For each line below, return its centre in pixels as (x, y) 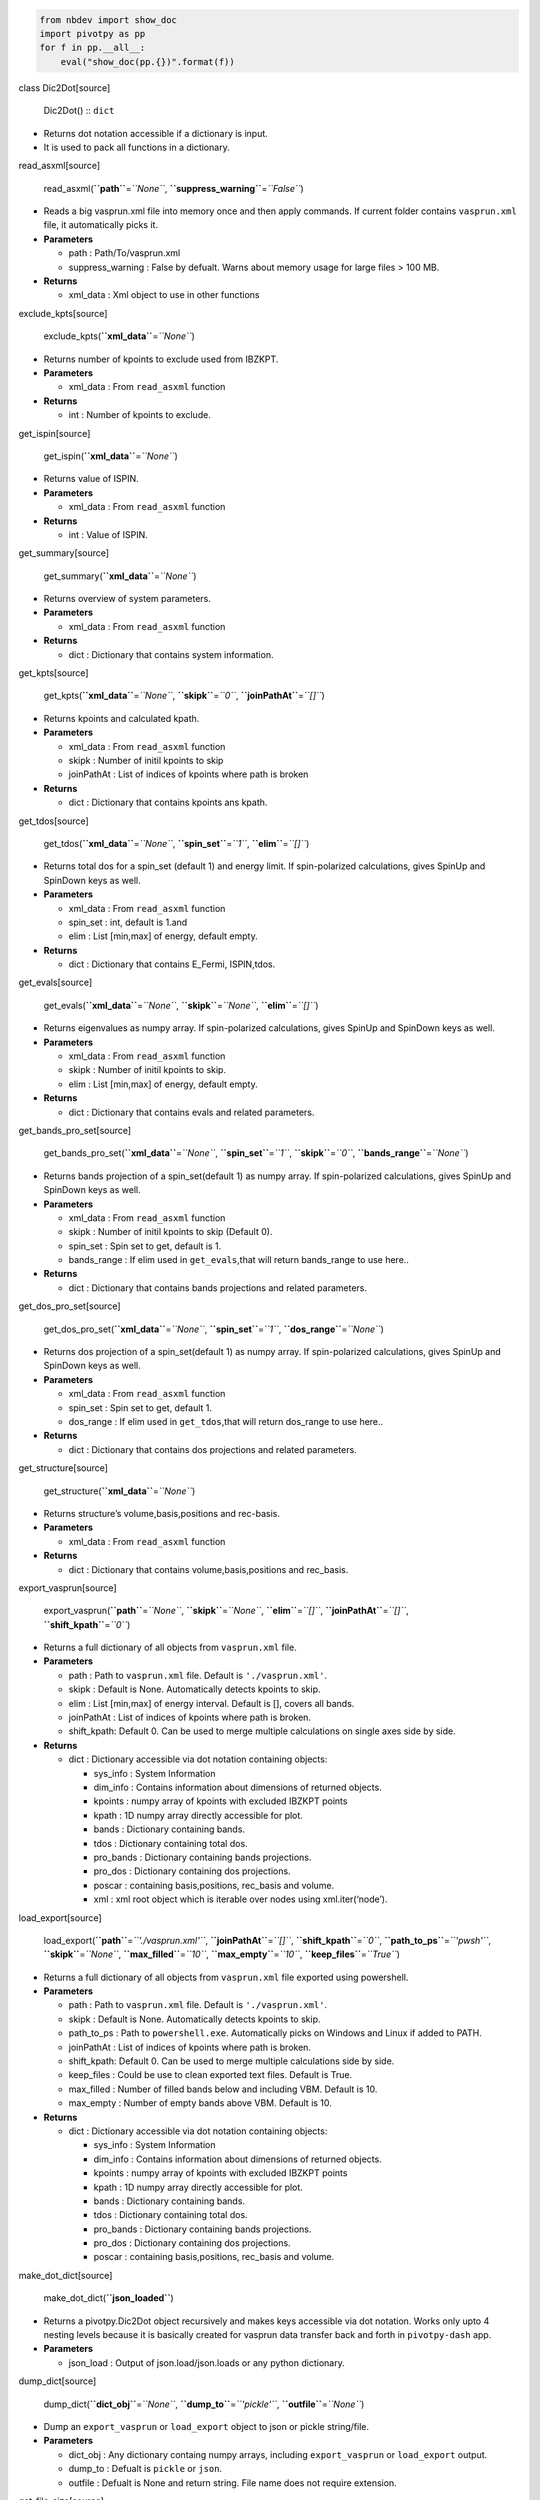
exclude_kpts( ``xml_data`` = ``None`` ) (119, 336)
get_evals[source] (55, 982)
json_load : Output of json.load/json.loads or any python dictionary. (206, 2362)
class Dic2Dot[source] (64, 87)
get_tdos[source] (53, 821)
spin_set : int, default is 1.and (128, 922)
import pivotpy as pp (92, 33)
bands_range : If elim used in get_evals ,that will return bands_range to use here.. (239, 1260)
